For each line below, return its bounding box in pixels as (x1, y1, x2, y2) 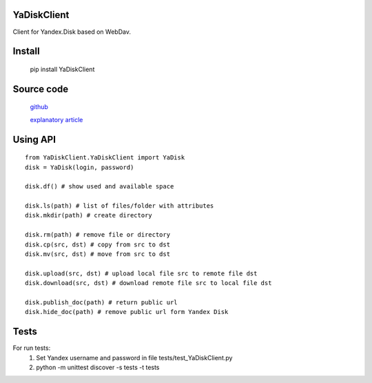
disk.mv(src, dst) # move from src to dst (25, 251, 171, 258)
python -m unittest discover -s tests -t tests (36, 363, 160, 372)
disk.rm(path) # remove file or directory (25, 231, 171, 239)
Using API (12, 133, 56, 145)
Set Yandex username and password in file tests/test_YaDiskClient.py (36, 353, 233, 362)
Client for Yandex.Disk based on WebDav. (12, 28, 131, 36)
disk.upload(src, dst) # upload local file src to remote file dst (25, 269, 258, 277)
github (30, 103, 48, 111)
